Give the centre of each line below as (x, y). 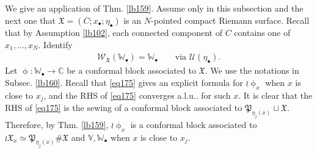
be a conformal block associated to (131, 70)
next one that (30, 20)
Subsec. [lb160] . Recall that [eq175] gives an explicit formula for (124, 82)
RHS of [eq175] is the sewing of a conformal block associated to (124, 108)
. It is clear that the (275, 95)
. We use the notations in (252, 70)
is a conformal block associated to (194, 124)
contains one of (262, 32)
